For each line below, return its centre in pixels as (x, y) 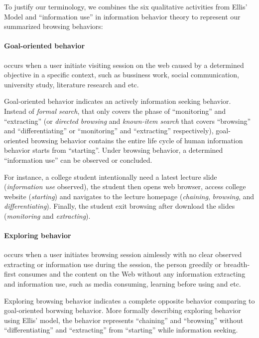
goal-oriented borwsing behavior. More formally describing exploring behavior (123, 310)
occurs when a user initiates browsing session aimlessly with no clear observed (123, 254)
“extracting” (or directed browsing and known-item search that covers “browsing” (128, 121)
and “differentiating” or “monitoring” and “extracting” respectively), (109, 131)
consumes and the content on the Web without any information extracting (132, 274)
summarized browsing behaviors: (54, 26)
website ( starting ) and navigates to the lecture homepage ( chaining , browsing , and (129, 196)
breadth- (237, 264)
